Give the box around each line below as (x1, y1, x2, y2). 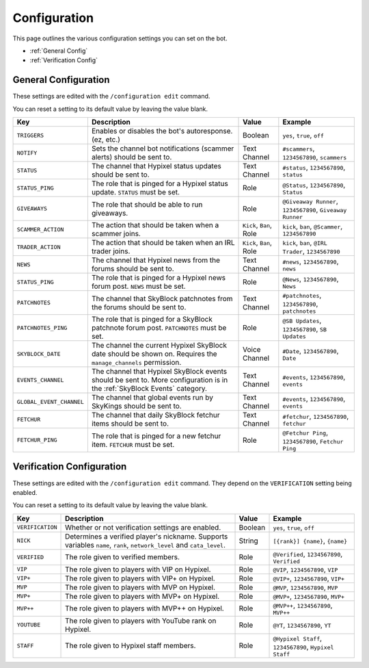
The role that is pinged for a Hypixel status (91, 179, 228, 188)
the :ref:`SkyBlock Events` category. (91, 384, 208, 394)
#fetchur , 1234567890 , (282, 411, 349, 421)
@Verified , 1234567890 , (273, 549, 343, 558)
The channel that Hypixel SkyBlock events (91, 367, 228, 376)
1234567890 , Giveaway (282, 205, 347, 215)
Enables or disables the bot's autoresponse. (91, 127, 233, 136)
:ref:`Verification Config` (29, 56, 98, 64)
